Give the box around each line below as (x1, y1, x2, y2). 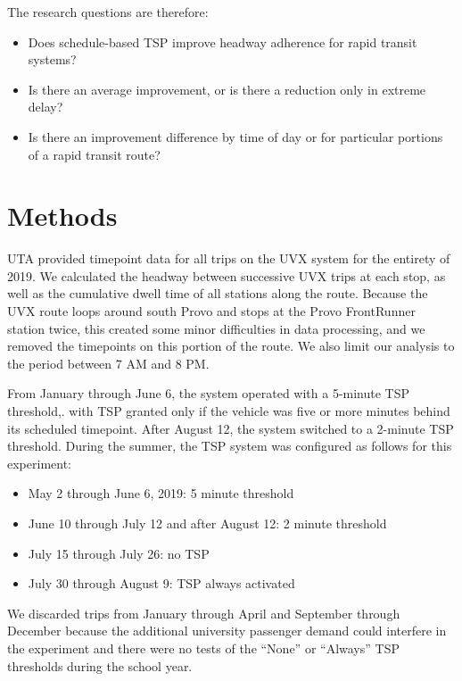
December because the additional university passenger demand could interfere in (7, 621, 447, 640)
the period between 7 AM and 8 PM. (7, 353, 210, 372)
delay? (28, 97, 63, 116)
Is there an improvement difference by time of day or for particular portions (28, 127, 443, 145)
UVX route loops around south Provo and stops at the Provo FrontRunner (7, 302, 416, 320)
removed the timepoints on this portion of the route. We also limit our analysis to (7, 336, 455, 355)
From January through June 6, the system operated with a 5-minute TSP (7, 384, 410, 403)
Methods (7, 197, 118, 234)
